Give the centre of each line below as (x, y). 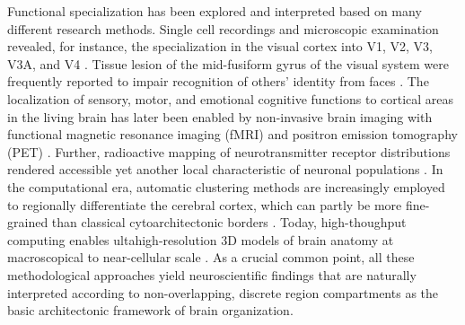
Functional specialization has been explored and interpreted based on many (215, 11)
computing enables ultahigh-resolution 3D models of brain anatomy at (201, 239)
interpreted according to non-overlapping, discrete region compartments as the (223, 292)
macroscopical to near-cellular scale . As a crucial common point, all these (211, 257)
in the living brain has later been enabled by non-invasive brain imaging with (220, 116)
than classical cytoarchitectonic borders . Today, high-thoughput (229, 222)
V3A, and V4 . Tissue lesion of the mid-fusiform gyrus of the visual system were (228, 63)
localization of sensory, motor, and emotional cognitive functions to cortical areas (231, 98)
